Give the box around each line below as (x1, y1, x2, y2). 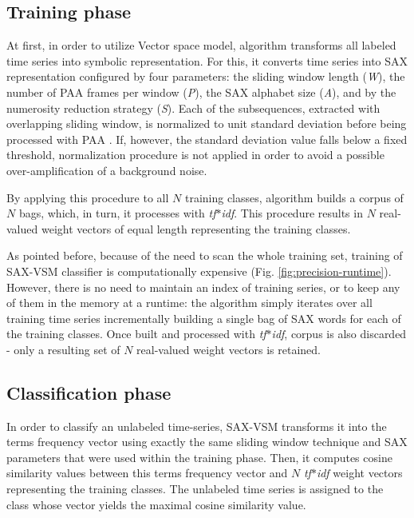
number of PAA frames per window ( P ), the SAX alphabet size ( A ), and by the (6, 83, 396, 100)
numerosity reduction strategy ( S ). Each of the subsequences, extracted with (6, 99, 380, 116)
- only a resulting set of (6, 341, 120, 357)
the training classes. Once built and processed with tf (6, 325, 266, 342)
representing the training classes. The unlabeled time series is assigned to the (6, 480, 384, 497)
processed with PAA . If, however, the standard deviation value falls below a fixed (6, 130, 408, 147)
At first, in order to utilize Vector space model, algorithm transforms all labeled (6, 37, 396, 54)
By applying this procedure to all (6, 189, 169, 205)
